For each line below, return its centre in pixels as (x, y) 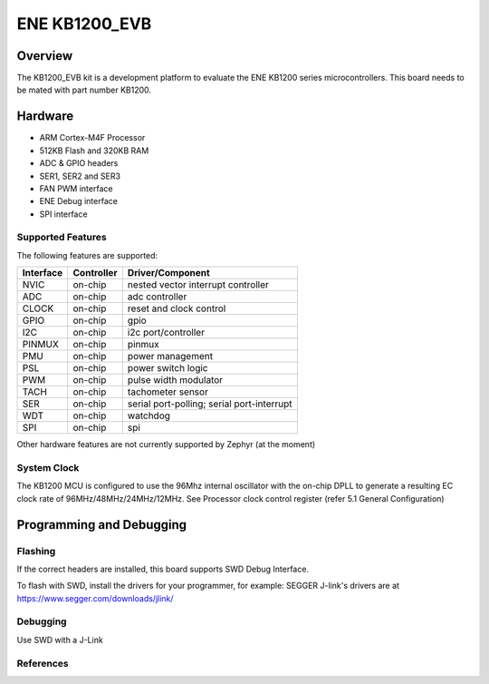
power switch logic (168, 368)
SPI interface (63, 214)
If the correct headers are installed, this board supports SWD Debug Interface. (163, 569)
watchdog (149, 415)
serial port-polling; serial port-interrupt (210, 404)
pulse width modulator (175, 380)
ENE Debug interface (78, 201)
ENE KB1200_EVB (84, 24)
